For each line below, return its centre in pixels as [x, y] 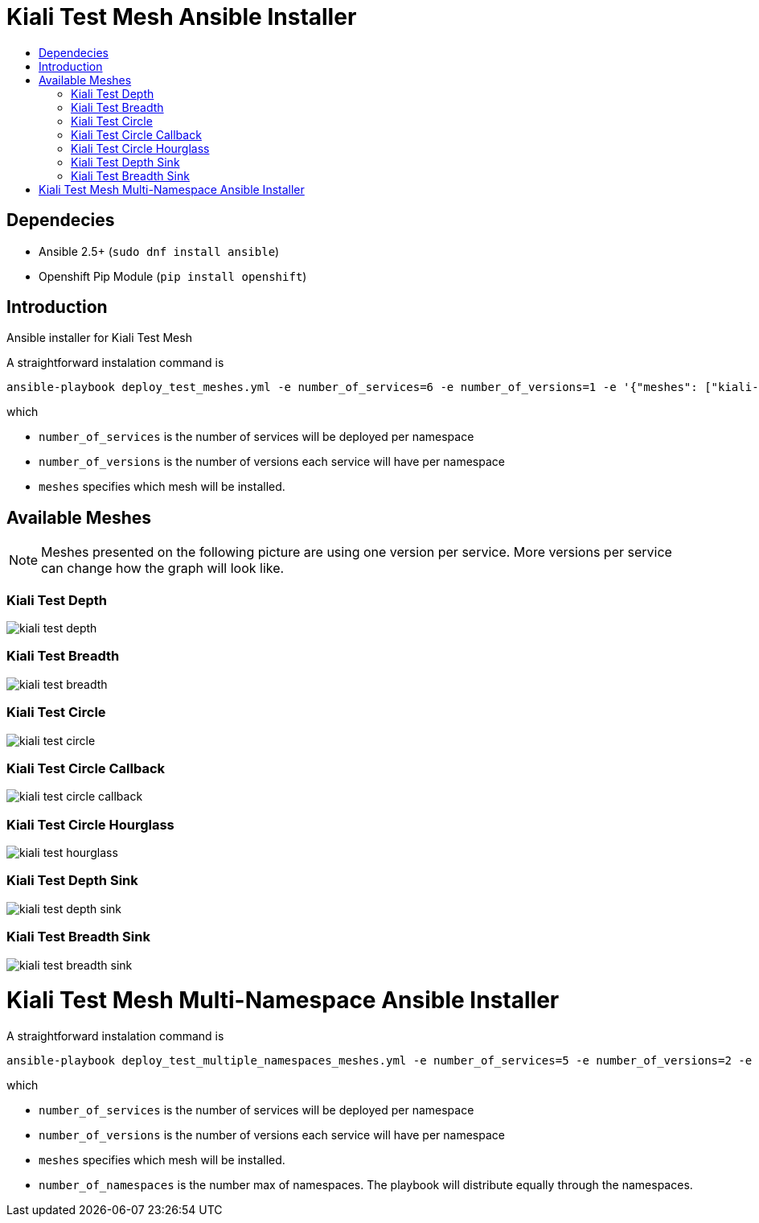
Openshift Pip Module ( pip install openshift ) [173, 276]
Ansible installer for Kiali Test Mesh [99, 338]
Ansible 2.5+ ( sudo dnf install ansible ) [159, 251]
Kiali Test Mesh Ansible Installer [182, 17]
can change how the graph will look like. [163, 568]
